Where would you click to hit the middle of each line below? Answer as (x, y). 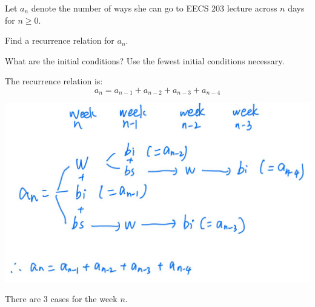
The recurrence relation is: (54, 81)
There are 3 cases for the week (61, 299)
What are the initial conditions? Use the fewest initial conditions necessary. (145, 60)
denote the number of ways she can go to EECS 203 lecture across (154, 8)
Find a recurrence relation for (60, 40)
